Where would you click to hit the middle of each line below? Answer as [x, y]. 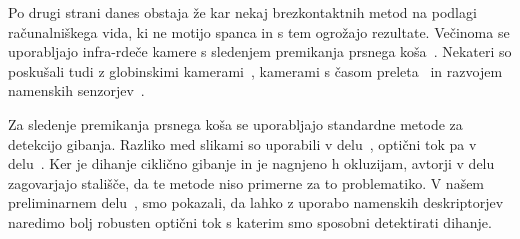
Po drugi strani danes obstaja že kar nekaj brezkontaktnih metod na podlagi [242, 12]
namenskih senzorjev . [76, 90]
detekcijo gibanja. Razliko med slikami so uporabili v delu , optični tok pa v [242, 143]
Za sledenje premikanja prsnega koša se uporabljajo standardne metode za [235, 123]
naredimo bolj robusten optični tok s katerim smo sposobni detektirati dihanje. [250, 221]
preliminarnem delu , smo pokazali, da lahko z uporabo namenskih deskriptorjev [256, 202]
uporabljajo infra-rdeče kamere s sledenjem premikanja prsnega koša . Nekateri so [260, 51]
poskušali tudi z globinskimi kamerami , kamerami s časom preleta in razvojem [255, 70]
